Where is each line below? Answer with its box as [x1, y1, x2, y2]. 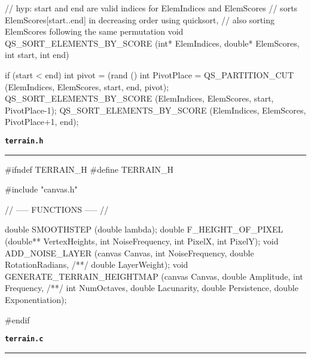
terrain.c [5, 335, 44, 344]
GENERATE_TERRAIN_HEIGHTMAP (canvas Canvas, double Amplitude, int [5, 270, 303, 282]
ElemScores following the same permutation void [5, 25, 184, 38]
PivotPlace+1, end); [5, 115, 79, 128]
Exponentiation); [5, 293, 67, 305]
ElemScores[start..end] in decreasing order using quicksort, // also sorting [5, 13, 275, 26]
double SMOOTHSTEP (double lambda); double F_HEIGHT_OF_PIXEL [5, 223, 283, 235]
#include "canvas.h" [5, 183, 78, 195]
